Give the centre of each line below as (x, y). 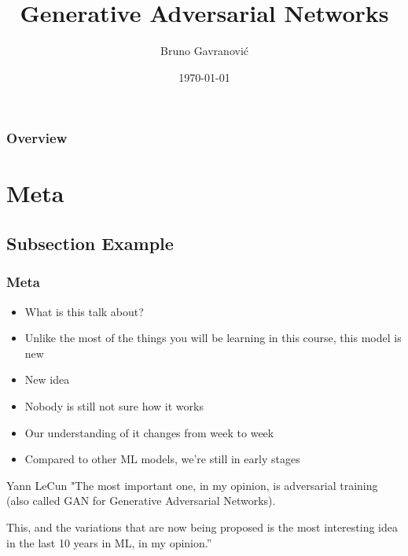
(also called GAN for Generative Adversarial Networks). (141, 501)
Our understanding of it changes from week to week (149, 432)
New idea (47, 379)
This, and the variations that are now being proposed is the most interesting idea (202, 527)
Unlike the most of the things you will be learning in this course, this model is (213, 338)
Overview (37, 138)
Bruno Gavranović (204, 51)
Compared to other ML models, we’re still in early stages (162, 459)
